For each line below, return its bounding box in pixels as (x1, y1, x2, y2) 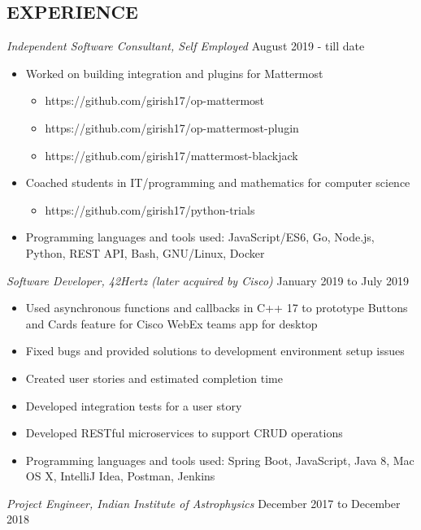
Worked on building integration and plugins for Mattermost (25, 64, 323, 81)
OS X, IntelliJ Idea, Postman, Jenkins (25, 467, 215, 484)
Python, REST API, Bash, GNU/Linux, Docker (25, 244, 265, 261)
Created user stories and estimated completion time (25, 369, 283, 386)
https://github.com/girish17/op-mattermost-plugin (45, 119, 299, 136)
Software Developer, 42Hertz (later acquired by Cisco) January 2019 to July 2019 (7, 272, 410, 289)
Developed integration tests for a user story (25, 397, 242, 414)
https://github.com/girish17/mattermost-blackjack (45, 146, 298, 163)
